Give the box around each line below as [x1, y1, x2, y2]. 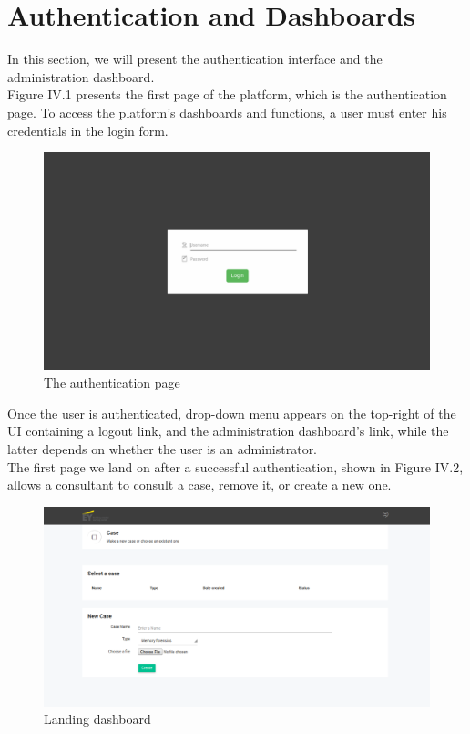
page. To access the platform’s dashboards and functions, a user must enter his [7, 102, 447, 121]
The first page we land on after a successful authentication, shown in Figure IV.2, [7, 457, 464, 476]
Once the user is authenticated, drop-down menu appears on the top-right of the [7, 403, 456, 422]
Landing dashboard [44, 709, 151, 729]
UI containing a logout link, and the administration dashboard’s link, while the [7, 421, 449, 440]
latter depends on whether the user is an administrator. [7, 439, 318, 458]
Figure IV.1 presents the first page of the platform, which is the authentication [7, 85, 447, 104]
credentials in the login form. [7, 120, 169, 140]
